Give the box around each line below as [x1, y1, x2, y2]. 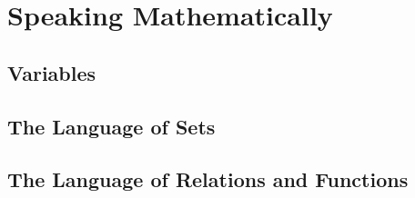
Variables [7, 58, 96, 86]
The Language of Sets [7, 112, 216, 140]
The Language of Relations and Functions [7, 165, 409, 193]
